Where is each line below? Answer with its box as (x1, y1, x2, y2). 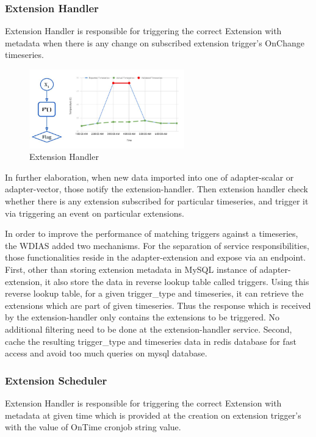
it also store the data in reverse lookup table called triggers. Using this (45, 275, 309, 287)
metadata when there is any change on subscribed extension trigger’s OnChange (5, 36, 304, 49)
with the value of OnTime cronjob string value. (5, 421, 181, 433)
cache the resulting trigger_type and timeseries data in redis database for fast (5, 334, 296, 347)
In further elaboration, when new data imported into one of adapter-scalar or (5, 170, 294, 183)
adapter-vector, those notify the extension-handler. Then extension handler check (5, 182, 309, 195)
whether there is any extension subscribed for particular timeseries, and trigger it (5, 195, 309, 208)
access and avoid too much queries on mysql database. (5, 347, 207, 359)
